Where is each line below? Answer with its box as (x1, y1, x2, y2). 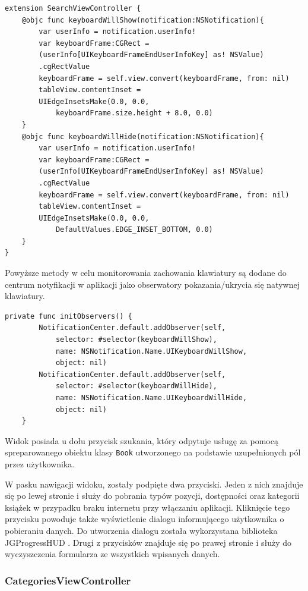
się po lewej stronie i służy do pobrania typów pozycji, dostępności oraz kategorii (5, 489, 300, 502)
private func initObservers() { (5, 312, 132, 320)
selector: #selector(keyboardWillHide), (55, 382, 217, 391)
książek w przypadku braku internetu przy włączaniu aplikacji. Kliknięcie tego (5, 501, 290, 513)
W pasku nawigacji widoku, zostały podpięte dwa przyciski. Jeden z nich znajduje (5, 477, 303, 490)
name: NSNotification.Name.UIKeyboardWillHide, (55, 394, 247, 402)
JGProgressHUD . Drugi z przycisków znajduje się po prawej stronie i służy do (5, 536, 292, 548)
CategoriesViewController (5, 573, 131, 587)
